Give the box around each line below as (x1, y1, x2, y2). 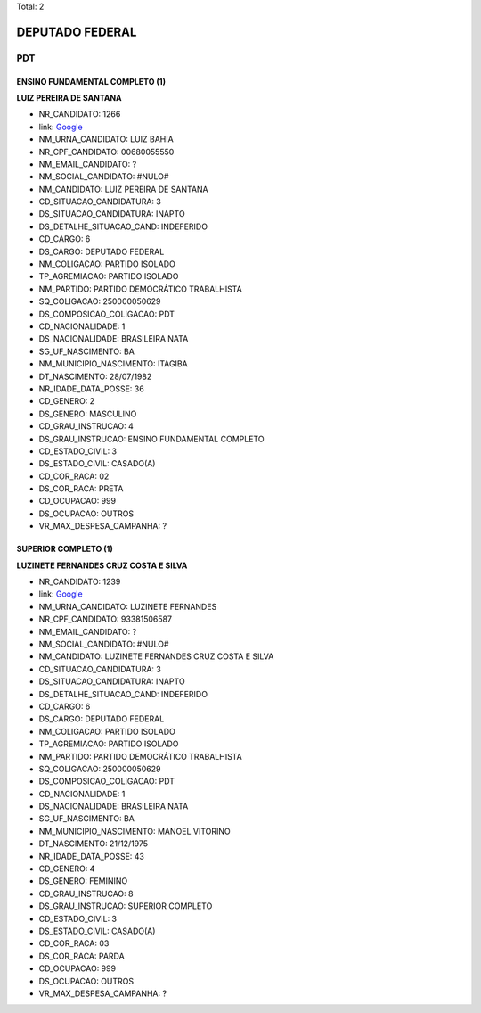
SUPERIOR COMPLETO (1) (16, 544, 113, 555)
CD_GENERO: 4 (38, 863, 95, 874)
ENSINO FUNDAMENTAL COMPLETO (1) (16, 76, 167, 86)
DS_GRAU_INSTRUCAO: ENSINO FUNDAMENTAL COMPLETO (38, 433, 265, 444)
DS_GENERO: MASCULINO (38, 408, 137, 419)
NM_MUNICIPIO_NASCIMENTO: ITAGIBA (38, 358, 189, 369)
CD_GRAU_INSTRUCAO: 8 (38, 888, 134, 899)
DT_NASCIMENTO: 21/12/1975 (38, 838, 149, 849)
